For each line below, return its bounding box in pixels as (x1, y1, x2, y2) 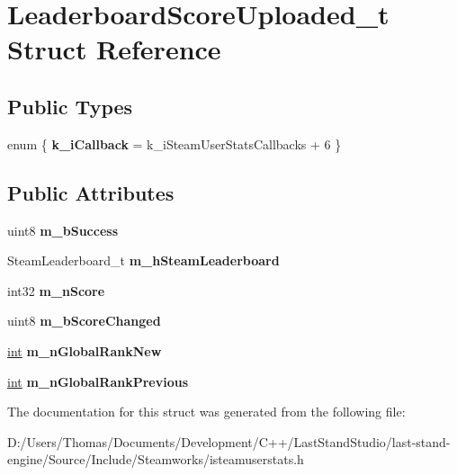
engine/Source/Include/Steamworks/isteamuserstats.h (7, 450, 304, 469)
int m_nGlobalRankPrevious (7, 372, 189, 390)
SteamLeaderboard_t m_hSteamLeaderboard (7, 251, 280, 270)
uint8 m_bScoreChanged (7, 311, 161, 330)
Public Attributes (7, 178, 175, 206)
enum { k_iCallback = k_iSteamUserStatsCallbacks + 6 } (7, 134, 342, 153)
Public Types (7, 92, 133, 120)
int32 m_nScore (7, 281, 105, 300)
